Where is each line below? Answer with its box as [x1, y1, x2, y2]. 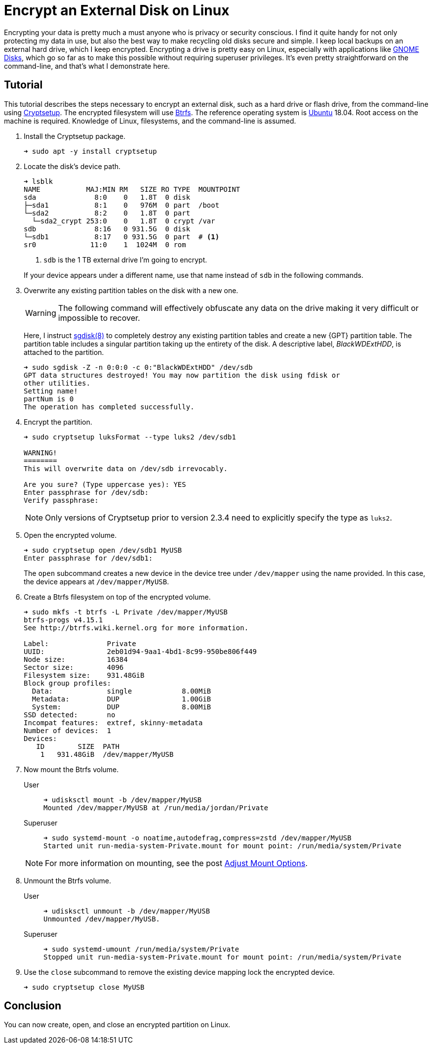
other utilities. [24, 379, 90, 387]
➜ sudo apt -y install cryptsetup [24, 147, 157, 155]
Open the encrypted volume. [24, 530, 117, 539]
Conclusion [4, 1000, 62, 1012]
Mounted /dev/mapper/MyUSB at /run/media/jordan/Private [43, 803, 269, 812]
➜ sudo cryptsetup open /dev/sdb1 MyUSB [24, 546, 182, 554]
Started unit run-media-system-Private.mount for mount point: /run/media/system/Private [43, 841, 401, 850]
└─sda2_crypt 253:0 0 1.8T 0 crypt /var [32, 217, 215, 225]
